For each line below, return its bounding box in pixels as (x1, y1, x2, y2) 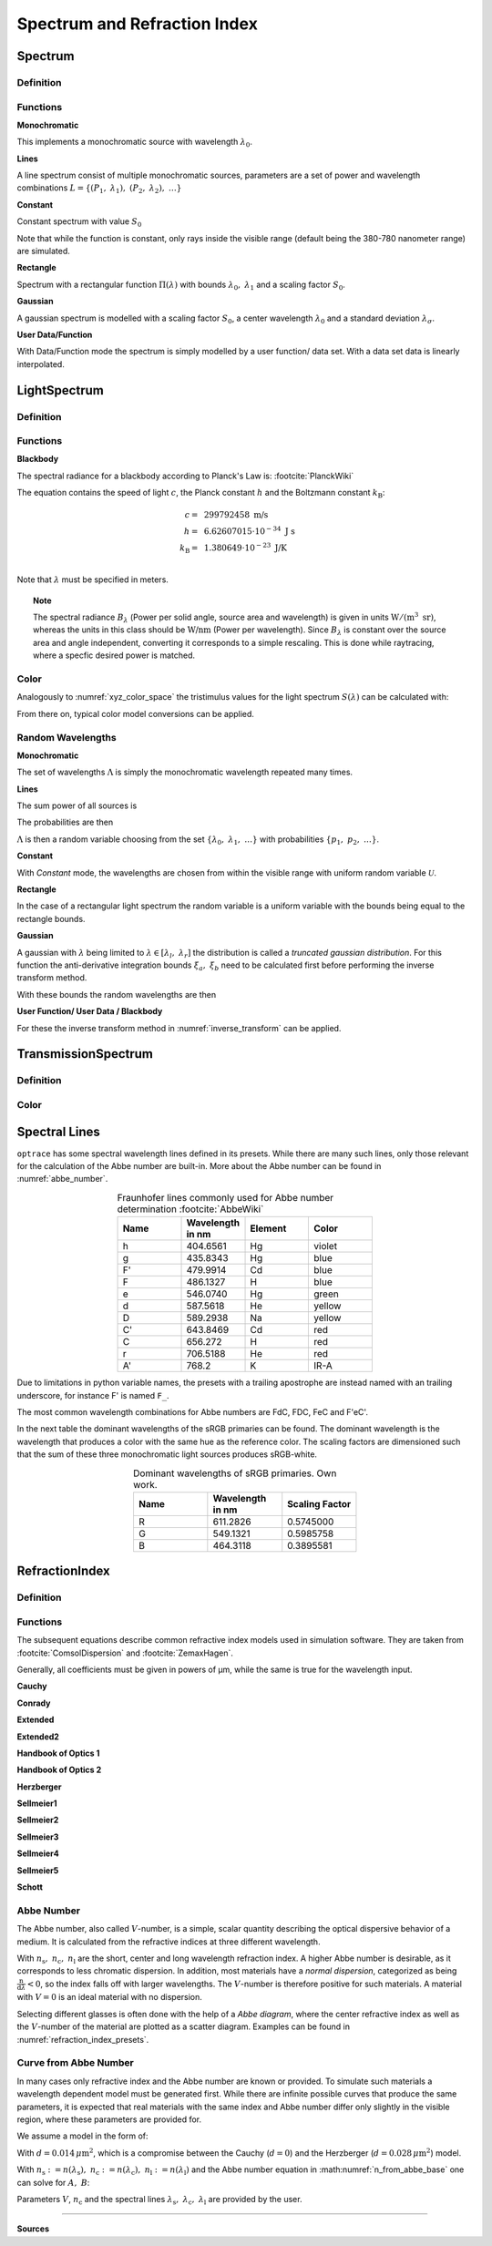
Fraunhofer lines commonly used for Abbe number (117, 1191, 334, 1204)
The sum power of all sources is (16, 800, 138, 811)
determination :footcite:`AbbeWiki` (117, 1203, 264, 1215)
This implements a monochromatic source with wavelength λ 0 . (16, 137, 252, 149)
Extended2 (16, 1731, 59, 1742)
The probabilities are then (16, 816, 114, 828)
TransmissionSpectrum (16, 1046, 154, 1061)
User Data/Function (16, 329, 93, 340)
